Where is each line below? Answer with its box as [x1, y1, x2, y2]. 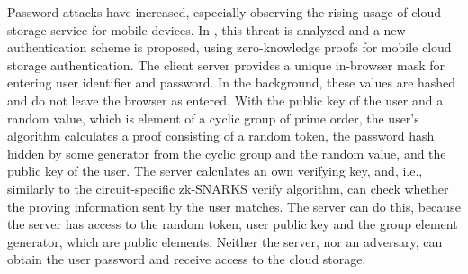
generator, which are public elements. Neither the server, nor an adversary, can [7, 232, 443, 251]
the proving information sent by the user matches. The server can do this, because [7, 196, 461, 215]
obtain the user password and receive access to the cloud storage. [7, 250, 366, 269]
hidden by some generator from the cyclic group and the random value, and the [7, 143, 446, 162]
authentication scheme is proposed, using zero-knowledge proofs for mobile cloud [7, 38, 452, 57]
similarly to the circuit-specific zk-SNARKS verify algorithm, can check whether [7, 178, 449, 197]
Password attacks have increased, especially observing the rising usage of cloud [7, 3, 441, 21]
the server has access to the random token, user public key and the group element [7, 215, 458, 233]
